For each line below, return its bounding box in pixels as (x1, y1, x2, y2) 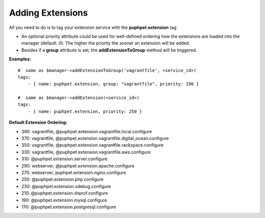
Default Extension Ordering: (9, 120, 68, 125)
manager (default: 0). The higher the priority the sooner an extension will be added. (21, 40, 190, 46)
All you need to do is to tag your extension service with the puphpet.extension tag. (9, 24, 178, 30)
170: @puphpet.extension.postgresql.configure (21, 204, 116, 210)
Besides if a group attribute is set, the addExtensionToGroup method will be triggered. (21, 47, 197, 53)
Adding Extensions (9, 7, 88, 18)
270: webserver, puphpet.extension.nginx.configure (21, 170, 126, 175)
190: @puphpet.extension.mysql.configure (21, 197, 107, 203)
